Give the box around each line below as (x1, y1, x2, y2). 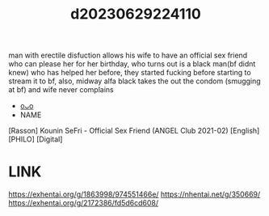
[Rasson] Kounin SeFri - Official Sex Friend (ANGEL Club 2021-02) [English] (8, 126, 260, 136)
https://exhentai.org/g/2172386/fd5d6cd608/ (8, 198, 159, 208)
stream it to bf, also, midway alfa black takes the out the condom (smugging (8, 76, 261, 86)
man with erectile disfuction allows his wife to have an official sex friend (8, 50, 248, 61)
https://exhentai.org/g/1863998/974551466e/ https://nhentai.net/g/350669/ (8, 189, 261, 199)
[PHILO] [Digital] (8, 134, 63, 144)
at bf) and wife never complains (8, 85, 115, 95)
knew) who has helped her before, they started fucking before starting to (8, 68, 252, 78)
